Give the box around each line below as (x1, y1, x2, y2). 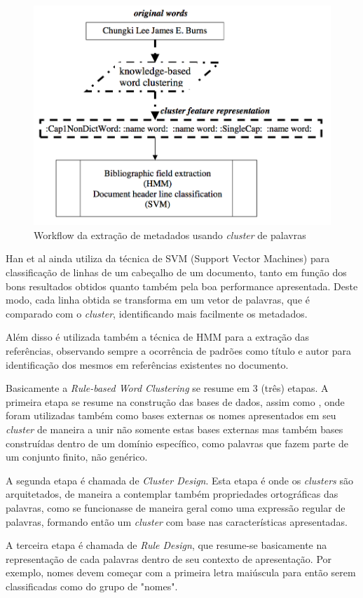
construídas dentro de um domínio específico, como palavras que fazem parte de (6, 435, 348, 450)
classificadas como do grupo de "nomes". (6, 578, 178, 593)
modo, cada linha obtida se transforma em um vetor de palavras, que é (6, 292, 310, 307)
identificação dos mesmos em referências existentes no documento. (6, 357, 289, 372)
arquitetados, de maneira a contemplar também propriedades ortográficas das (6, 487, 338, 501)
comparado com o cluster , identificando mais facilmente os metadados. (6, 306, 308, 320)
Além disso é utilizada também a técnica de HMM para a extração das (6, 329, 310, 344)
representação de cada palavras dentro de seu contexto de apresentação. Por (6, 551, 332, 566)
